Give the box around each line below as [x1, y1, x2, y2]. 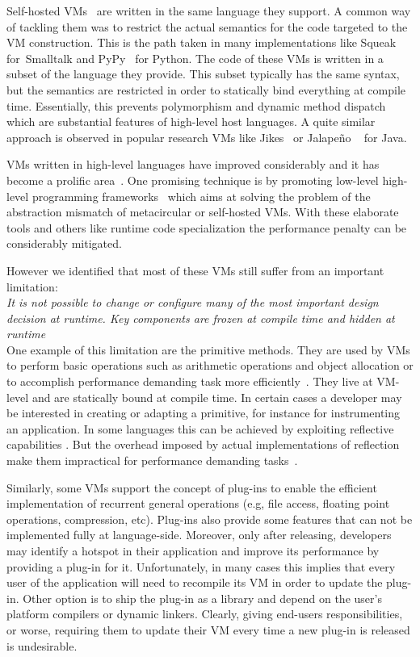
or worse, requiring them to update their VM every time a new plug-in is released [6, 621, 410, 638]
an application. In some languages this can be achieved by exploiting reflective [6, 420, 394, 437]
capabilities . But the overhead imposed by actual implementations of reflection [6, 436, 400, 453]
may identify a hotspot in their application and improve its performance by [6, 542, 380, 559]
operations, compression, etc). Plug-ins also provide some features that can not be [6, 510, 413, 527]
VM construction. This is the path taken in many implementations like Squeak [6, 34, 397, 51]
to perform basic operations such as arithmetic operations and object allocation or [6, 357, 414, 374]
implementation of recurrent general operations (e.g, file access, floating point [6, 495, 390, 512]
